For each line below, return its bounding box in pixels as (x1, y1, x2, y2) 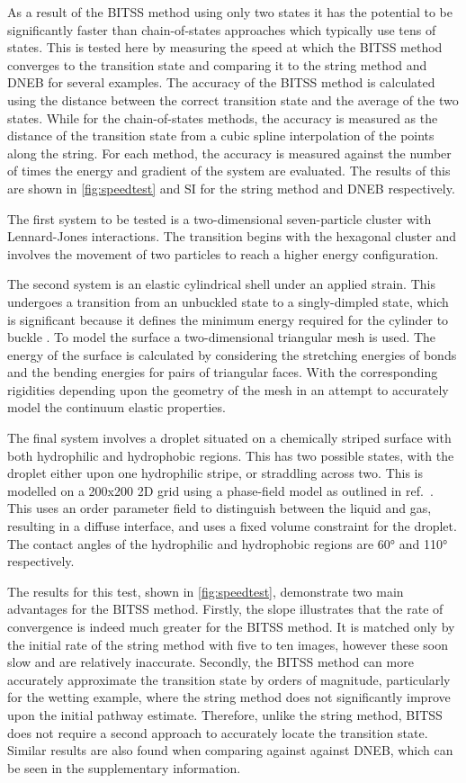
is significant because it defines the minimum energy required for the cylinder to (7, 310, 449, 328)
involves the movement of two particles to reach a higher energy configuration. (7, 244, 439, 263)
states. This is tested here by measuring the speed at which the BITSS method (7, 38, 443, 57)
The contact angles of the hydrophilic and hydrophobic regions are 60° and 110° (7, 534, 448, 553)
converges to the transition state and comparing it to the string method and (7, 55, 427, 74)
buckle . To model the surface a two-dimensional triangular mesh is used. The (7, 328, 436, 346)
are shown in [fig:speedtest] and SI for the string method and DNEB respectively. (7, 178, 455, 197)
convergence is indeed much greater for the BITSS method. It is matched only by (7, 617, 455, 635)
